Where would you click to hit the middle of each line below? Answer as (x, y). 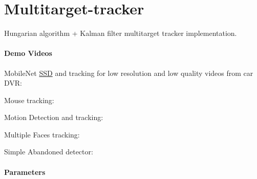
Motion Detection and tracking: (54, 117)
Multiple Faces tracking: (42, 134)
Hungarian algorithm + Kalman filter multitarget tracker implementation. (121, 33)
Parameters (25, 172)
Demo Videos (28, 53)
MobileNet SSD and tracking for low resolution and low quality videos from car (129, 73)
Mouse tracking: (29, 100)
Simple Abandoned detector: (49, 152)
